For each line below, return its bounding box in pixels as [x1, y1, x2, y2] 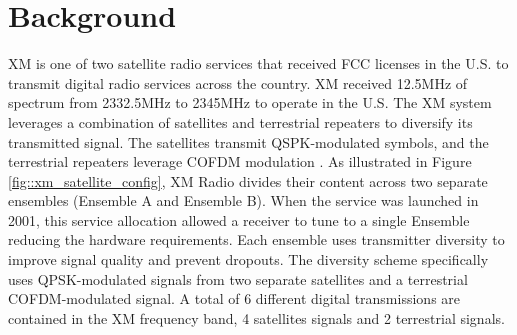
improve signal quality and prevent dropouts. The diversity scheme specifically [8, 249, 489, 270]
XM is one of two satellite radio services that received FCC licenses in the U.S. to [8, 53, 509, 74]
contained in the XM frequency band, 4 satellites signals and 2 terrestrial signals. [8, 307, 505, 328]
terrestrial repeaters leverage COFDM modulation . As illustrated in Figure [8, 151, 472, 172]
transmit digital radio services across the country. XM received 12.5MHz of [8, 72, 468, 93]
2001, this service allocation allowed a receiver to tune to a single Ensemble [8, 209, 470, 230]
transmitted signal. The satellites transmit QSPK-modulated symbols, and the [8, 131, 489, 152]
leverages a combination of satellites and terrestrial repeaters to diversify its [8, 111, 473, 132]
